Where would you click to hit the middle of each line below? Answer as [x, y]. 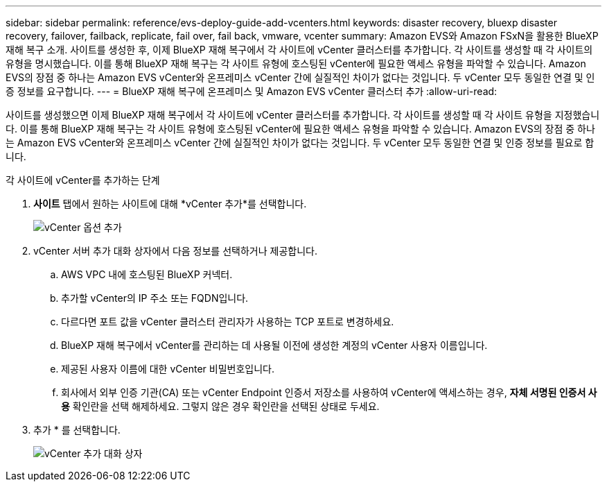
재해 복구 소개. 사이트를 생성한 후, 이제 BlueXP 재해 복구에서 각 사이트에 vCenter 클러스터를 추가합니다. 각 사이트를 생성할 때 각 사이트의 [299, 50]
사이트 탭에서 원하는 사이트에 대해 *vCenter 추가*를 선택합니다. [170, 204]
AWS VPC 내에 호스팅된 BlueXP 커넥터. [147, 274]
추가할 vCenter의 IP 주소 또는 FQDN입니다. [155, 298]
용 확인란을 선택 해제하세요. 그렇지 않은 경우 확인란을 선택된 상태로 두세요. [220, 406]
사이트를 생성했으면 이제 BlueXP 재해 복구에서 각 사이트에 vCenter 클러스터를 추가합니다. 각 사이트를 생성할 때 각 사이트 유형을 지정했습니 [303, 115]
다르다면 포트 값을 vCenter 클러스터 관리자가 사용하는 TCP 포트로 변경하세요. [228, 322]
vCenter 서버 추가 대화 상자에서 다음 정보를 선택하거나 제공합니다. [175, 251]
